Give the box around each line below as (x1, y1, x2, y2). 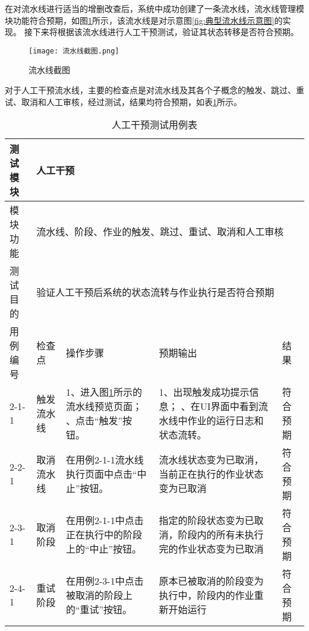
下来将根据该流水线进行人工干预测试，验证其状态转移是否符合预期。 (32, 26, 299, 38)
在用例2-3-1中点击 (66, 574, 144, 588)
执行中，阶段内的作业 (159, 588, 254, 602)
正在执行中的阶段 (66, 528, 143, 542)
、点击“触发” (66, 414, 123, 428)
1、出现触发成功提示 (159, 385, 250, 399)
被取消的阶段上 (66, 588, 133, 602)
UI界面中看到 (200, 399, 258, 414)
